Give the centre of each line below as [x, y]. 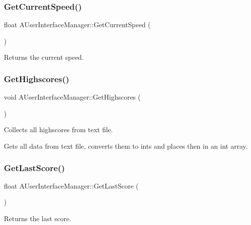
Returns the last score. [38, 218]
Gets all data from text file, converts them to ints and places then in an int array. [126, 146]
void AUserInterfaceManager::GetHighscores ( [72, 97]
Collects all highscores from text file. [58, 130]
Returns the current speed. [44, 57]
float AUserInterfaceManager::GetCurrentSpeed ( [77, 25]
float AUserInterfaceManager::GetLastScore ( [71, 185]
